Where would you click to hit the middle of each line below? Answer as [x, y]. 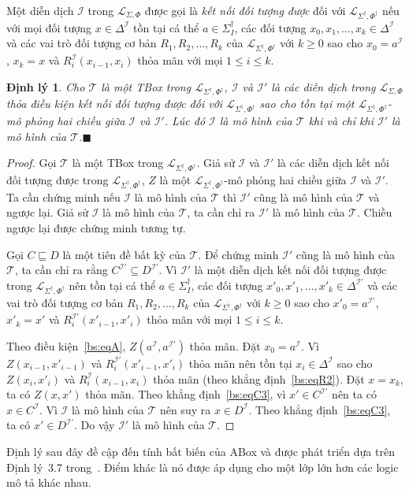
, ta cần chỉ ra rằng [61, 270]
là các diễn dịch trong [323, 86]
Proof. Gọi [32, 163]
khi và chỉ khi [341, 121]
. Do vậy [94, 425]
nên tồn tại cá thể [112, 285]
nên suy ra [185, 409]
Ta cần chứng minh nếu [63, 196]
